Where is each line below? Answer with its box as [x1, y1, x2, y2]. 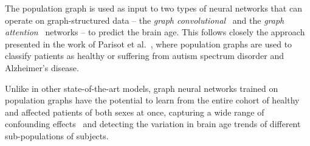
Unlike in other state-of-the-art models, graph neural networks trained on [5, 82, 278, 94]
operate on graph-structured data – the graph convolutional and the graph [5, 13, 284, 26]
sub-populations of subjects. [5, 129, 109, 142]
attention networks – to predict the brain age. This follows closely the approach [5, 26, 305, 38]
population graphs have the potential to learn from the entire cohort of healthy [5, 94, 300, 106]
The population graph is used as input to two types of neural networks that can [5, 2, 302, 14]
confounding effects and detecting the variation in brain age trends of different [5, 117, 301, 130]
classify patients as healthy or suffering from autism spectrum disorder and [5, 49, 284, 62]
